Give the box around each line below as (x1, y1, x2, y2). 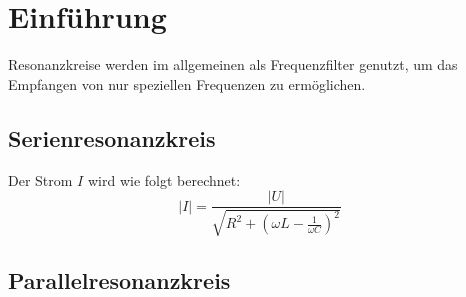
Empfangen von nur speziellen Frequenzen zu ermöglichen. (8, 73, 366, 94)
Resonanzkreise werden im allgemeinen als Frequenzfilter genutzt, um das (8, 54, 458, 75)
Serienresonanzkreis (8, 122, 216, 153)
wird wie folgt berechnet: (87, 169, 241, 190)
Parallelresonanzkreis (8, 264, 231, 295)
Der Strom (8, 169, 73, 190)
